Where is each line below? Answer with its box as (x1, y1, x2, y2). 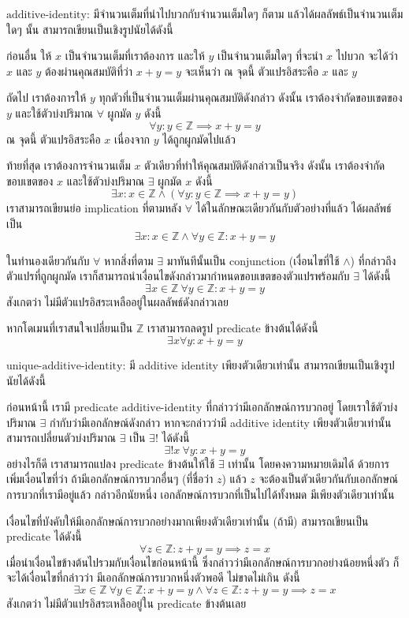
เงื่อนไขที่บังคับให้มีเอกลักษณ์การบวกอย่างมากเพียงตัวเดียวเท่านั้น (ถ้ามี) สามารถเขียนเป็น (6, 512, 369, 529)
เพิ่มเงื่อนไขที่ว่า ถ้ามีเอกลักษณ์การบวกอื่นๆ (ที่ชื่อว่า (6, 470, 214, 487)
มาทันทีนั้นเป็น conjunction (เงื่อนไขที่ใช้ (166, 252, 340, 268)
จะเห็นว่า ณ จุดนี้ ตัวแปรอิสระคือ (184, 62, 319, 79)
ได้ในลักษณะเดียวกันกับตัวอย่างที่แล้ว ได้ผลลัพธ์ (195, 200, 392, 216)
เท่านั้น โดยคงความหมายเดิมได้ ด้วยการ (228, 455, 389, 471)
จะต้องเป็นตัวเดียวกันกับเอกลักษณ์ (258, 470, 399, 487)
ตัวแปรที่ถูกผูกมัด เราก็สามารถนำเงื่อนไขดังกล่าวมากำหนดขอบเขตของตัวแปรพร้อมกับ (6, 268, 350, 284)
